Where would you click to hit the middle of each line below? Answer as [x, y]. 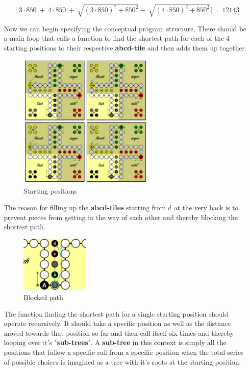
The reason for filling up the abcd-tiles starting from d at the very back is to [121, 207]
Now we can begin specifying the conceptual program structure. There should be [125, 28]
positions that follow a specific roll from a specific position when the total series [124, 352]
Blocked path [43, 297]
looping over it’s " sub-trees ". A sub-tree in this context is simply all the [115, 342]
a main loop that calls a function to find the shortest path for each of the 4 [117, 38]
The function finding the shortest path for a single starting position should [116, 313]
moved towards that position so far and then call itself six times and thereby [119, 333]
